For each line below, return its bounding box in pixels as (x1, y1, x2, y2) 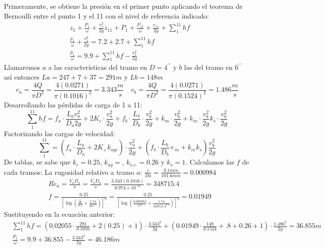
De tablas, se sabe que (4, 157, 71, 167)
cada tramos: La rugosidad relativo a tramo (4, 166, 134, 177)
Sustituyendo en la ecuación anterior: (4, 209, 115, 219)
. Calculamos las (185, 157, 235, 167)
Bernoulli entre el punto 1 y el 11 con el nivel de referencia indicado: (4, 10, 209, 21)
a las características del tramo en (48, 62, 147, 72)
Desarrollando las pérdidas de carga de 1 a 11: (4, 99, 142, 109)
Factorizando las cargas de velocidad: (4, 128, 115, 138)
